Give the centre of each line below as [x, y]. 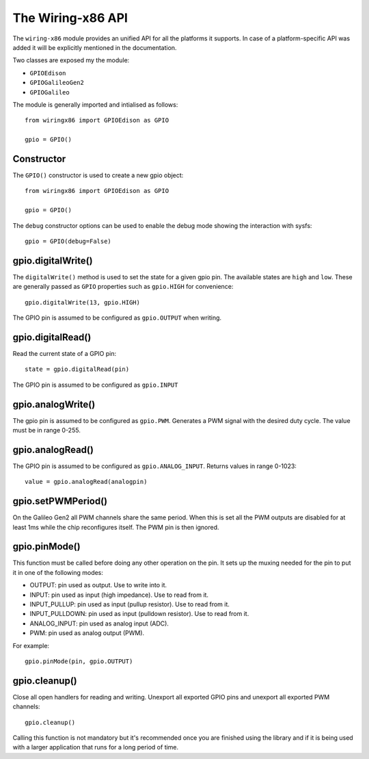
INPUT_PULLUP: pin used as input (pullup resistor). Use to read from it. [130, 604]
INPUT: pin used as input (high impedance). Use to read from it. [119, 595]
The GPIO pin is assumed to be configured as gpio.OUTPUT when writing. [117, 318]
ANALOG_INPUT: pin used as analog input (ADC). [99, 623]
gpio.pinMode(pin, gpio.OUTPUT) [79, 661]
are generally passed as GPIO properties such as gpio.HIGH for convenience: [123, 287]
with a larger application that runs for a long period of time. [96, 747]
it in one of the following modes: [58, 572]
